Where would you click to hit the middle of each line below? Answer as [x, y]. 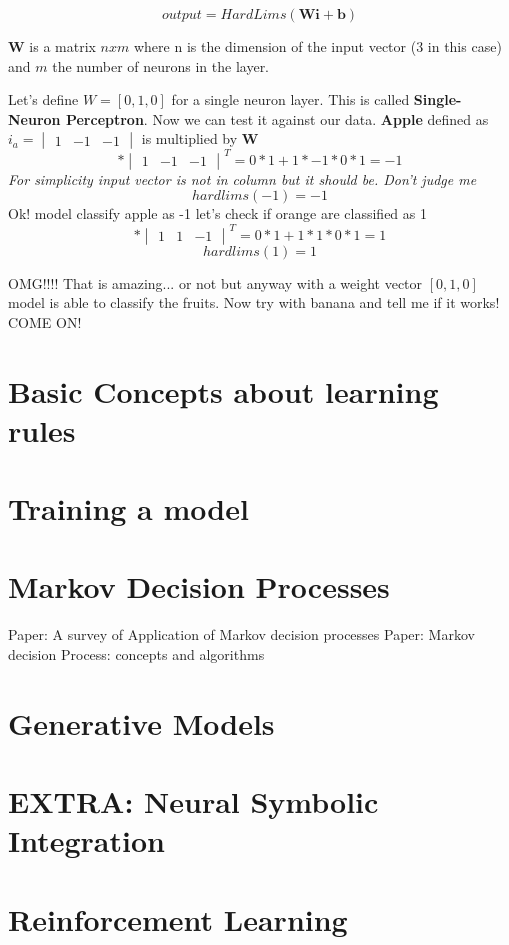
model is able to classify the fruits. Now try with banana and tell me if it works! [254, 302]
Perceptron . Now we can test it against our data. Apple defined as [277, 118]
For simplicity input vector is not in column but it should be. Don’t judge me [242, 178]
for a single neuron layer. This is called [290, 99]
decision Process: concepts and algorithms [136, 654]
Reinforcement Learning [178, 918]
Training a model [128, 508]
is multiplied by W [200, 138]
